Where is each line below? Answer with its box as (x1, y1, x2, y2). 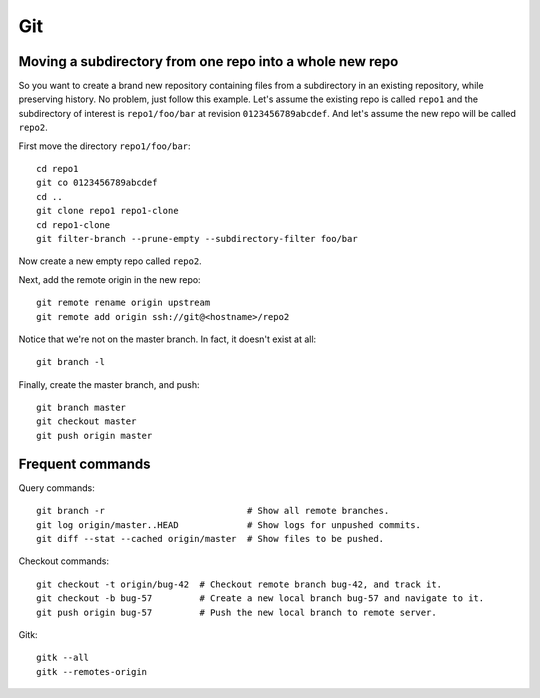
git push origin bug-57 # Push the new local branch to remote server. (36, 606, 437, 618)
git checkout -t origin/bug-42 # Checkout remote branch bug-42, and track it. (36, 578, 443, 590)
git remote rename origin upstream (36, 297, 211, 309)
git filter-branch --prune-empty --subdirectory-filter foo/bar (36, 233, 359, 244)
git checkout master (36, 416, 137, 427)
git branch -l (36, 356, 105, 368)
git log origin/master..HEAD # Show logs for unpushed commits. (36, 519, 422, 530)
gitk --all (36, 652, 90, 664)
